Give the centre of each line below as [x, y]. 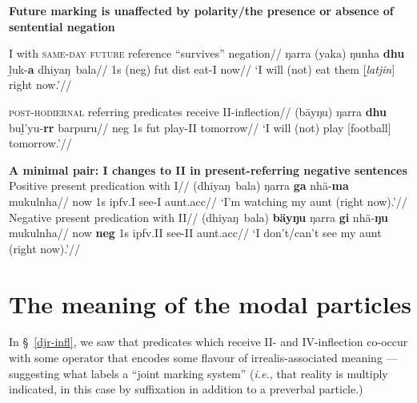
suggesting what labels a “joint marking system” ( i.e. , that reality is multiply [198, 373]
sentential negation [62, 26]
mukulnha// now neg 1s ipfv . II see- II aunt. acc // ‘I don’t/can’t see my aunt [195, 233]
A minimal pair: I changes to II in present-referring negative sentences [208, 169]
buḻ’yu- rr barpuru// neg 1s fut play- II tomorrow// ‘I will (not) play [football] [200, 127]
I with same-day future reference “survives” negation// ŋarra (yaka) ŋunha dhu [207, 53]
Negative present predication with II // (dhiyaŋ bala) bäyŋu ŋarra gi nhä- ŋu [198, 217]
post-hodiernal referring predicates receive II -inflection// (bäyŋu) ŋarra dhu [198, 111]
